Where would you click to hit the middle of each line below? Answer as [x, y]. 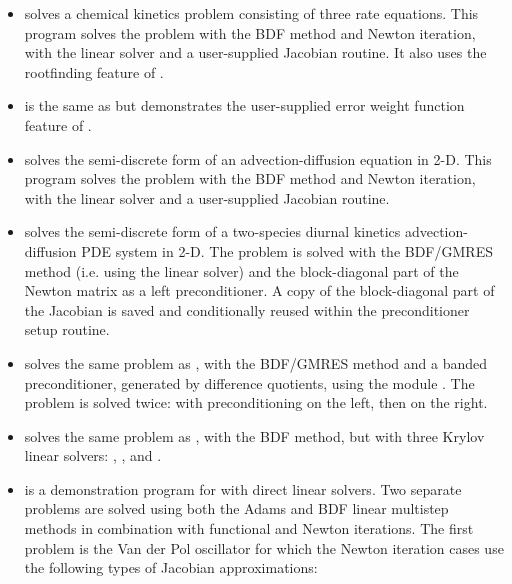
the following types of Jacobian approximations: [171, 567]
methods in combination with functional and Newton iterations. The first [249, 528]
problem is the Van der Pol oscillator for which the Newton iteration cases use [264, 547]
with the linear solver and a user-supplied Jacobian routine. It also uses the [255, 52]
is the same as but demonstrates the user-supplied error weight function [244, 105]
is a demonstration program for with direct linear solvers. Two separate [243, 488]
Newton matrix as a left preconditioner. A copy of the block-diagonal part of [259, 290]
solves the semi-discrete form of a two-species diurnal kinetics [212, 231]
